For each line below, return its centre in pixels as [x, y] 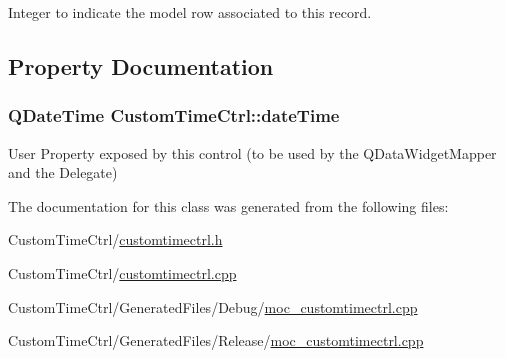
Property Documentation [141, 65]
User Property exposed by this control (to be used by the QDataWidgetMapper [252, 152]
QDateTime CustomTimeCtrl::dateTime [174, 115]
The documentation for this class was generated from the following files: [228, 205]
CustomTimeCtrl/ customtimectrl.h [115, 239]
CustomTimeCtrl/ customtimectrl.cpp [122, 272]
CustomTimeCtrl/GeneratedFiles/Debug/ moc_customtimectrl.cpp [213, 306]
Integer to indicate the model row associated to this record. [190, 12]
